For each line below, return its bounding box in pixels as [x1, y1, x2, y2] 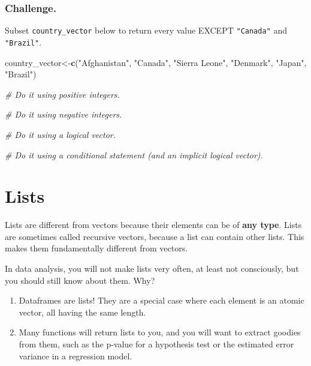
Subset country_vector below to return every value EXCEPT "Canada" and [5, 24, 287, 37]
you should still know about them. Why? [5, 274, 155, 286]
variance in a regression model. [19, 349, 132, 362]
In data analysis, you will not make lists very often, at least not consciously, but [5, 262, 299, 274]
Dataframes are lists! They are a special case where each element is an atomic [19, 294, 304, 307]
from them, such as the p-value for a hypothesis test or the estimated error [19, 337, 294, 350]
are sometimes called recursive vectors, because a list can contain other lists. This [5, 230, 304, 242]
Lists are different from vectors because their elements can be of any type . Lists [5, 218, 302, 231]
